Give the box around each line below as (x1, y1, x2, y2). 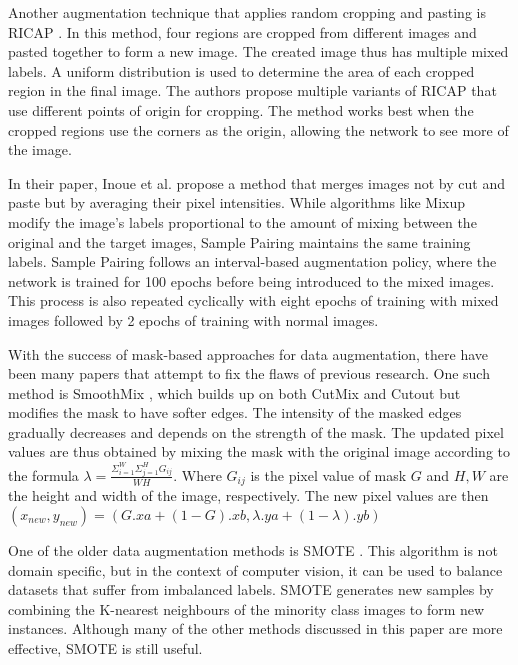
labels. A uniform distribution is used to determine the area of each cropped (8, 60, 475, 81)
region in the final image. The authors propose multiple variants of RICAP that (8, 80, 497, 101)
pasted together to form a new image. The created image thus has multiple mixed (8, 41, 509, 62)
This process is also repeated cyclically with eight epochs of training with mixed (8, 290, 499, 311)
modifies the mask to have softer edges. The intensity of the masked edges (8, 402, 462, 423)
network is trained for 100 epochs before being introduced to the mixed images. (8, 270, 495, 291)
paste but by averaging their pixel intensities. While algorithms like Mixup (8, 192, 466, 213)
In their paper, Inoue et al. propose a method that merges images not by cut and (8, 172, 505, 193)
